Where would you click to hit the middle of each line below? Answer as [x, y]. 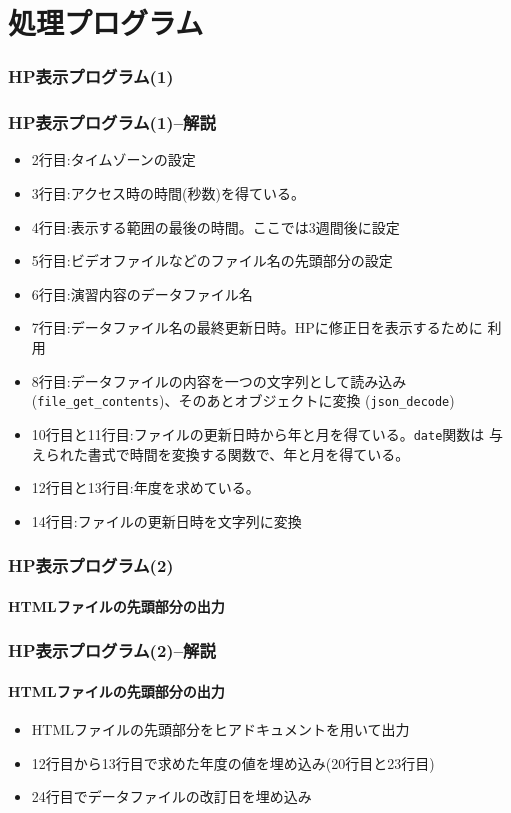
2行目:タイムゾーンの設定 [113, 159]
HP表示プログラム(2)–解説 [112, 650]
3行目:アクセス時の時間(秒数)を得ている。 [168, 193]
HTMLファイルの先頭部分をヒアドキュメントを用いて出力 [220, 728]
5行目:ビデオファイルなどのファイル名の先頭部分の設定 [212, 260]
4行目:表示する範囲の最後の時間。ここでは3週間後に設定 [215, 226]
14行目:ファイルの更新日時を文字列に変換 [166, 520]
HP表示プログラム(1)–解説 [112, 122]
